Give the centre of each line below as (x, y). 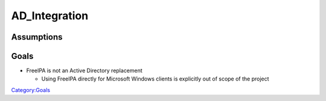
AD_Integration (50, 16)
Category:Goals (31, 90)
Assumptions (37, 37)
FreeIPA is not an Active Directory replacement (85, 71)
